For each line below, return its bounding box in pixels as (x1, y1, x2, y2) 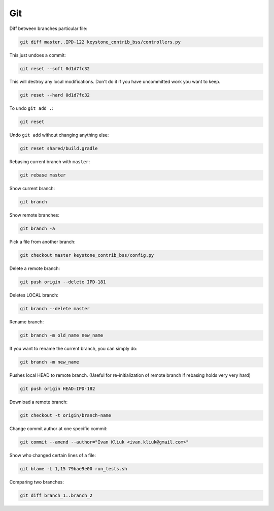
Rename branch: (9, 319, 44, 325)
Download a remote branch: (9, 399, 68, 405)
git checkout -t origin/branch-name (20, 412, 112, 418)
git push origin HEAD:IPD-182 (20, 386, 95, 392)
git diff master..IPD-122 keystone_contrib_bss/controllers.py (20, 39, 181, 45)
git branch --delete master (20, 306, 90, 312)
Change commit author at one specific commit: (9, 426, 108, 432)
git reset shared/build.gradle (20, 145, 98, 152)
